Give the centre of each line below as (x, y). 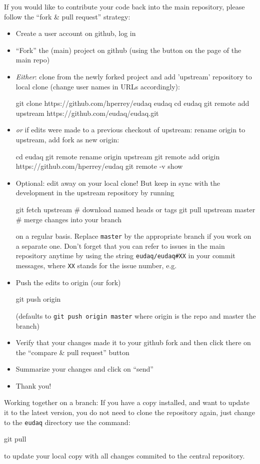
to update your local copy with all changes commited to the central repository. (124, 455)
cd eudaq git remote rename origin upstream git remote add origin (118, 156)
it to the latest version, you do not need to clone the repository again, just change (130, 412)
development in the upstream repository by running (95, 193)
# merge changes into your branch (69, 219)
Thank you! (33, 385)
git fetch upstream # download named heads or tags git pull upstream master (135, 209)
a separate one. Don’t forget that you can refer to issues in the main (120, 245)
